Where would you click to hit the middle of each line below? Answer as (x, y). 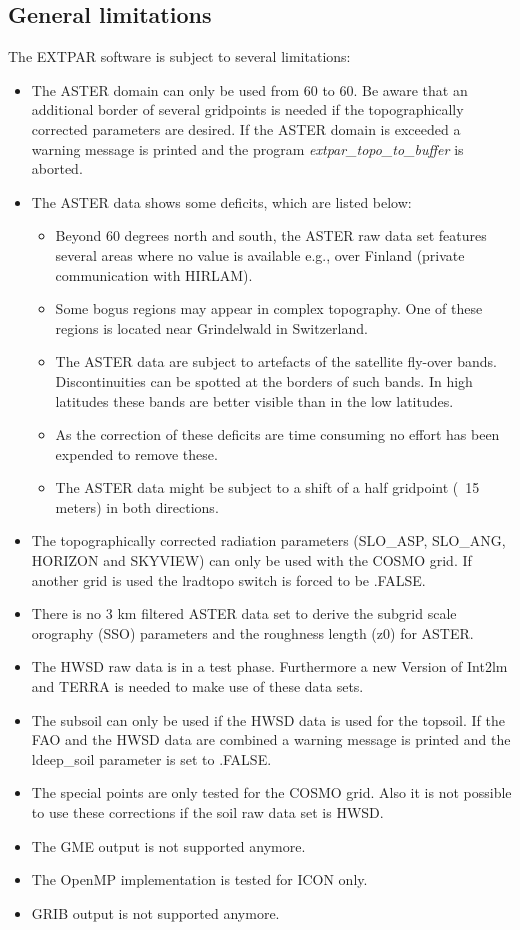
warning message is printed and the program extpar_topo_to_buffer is (247, 148)
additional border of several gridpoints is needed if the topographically (247, 109)
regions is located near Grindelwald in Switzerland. (211, 327)
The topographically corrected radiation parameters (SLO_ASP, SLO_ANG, (268, 540)
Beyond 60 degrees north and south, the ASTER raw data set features (271, 235)
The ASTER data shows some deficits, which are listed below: (221, 201)
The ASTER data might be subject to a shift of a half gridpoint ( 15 (267, 487)
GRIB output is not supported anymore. (155, 912)
